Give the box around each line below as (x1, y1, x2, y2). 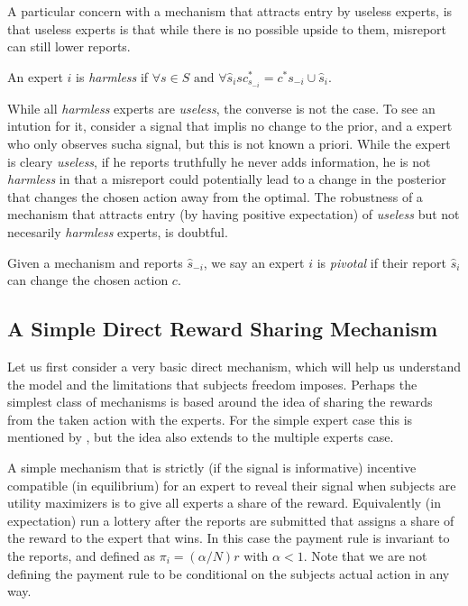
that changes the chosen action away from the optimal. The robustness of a (7, 187, 423, 206)
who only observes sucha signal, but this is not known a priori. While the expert (7, 134, 451, 153)
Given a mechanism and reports (7, 252, 183, 271)
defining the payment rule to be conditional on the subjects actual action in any (7, 564, 450, 583)
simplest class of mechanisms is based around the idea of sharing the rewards (7, 392, 433, 411)
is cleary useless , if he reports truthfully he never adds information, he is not (7, 151, 431, 170)
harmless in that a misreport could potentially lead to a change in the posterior (7, 170, 446, 188)
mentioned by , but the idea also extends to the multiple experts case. (7, 427, 394, 446)
